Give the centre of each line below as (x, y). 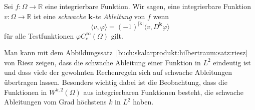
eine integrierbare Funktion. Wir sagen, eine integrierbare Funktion (148, 6)
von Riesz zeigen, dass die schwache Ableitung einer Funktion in (102, 62)
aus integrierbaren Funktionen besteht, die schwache (163, 92)
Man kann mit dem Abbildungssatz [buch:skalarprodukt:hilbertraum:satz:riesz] (126, 52)
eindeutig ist (232, 62)
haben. (143, 102)
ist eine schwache (60, 16)
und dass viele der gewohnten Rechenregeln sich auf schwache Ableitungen (118, 72)
